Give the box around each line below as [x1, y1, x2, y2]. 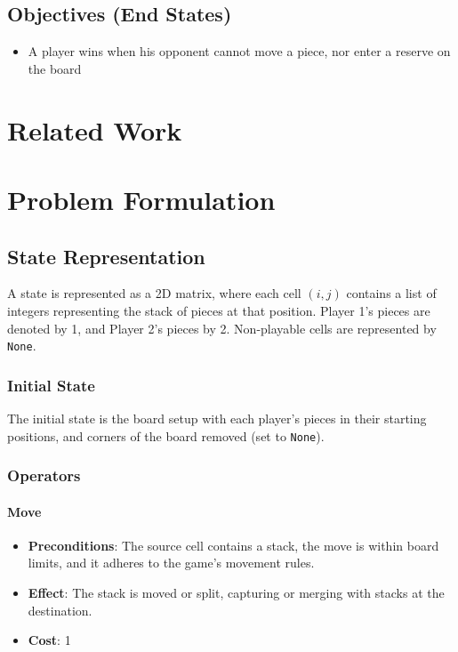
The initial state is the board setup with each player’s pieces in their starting [7, 409, 427, 427]
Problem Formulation [7, 181, 276, 217]
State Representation [7, 242, 205, 270]
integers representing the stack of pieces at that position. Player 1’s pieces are [7, 301, 430, 319]
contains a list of [346, 284, 437, 302]
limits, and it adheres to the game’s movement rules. [28, 553, 315, 572]
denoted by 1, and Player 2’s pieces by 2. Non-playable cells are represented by [7, 318, 437, 337]
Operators [7, 464, 81, 487]
